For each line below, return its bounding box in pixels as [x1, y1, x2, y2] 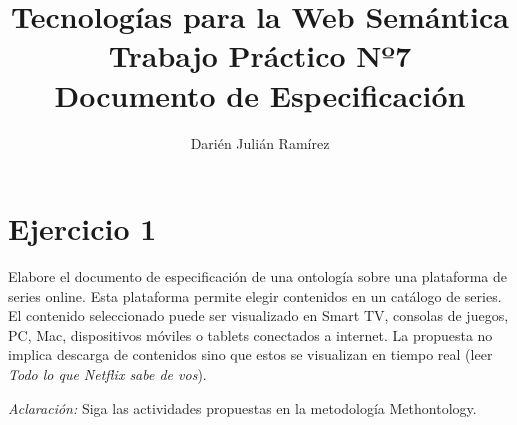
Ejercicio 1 [8, 208, 157, 249]
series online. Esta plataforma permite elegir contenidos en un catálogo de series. [8, 285, 502, 306]
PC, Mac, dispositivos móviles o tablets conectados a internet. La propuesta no [8, 324, 493, 345]
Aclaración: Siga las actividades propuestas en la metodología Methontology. [8, 397, 477, 418]
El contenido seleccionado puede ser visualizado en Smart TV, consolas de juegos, [8, 305, 509, 326]
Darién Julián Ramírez [190, 132, 330, 153]
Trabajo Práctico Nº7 [108, 35, 412, 76]
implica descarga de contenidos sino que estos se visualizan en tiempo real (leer [8, 344, 493, 365]
